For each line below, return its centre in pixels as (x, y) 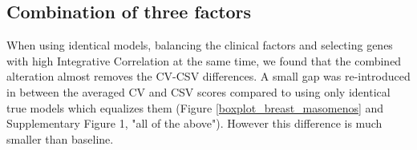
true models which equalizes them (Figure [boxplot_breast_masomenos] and (195, 107)
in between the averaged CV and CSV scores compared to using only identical (198, 91)
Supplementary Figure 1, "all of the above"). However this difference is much (194, 123)
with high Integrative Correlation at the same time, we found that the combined (204, 60)
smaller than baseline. (60, 138)
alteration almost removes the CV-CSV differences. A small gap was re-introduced (208, 76)
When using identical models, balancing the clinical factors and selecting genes (200, 45)
